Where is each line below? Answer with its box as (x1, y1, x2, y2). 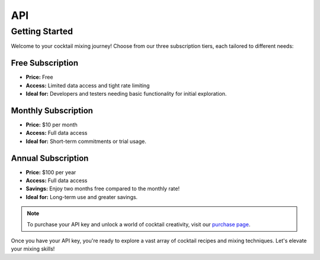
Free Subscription (11, 58, 79, 68)
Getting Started (11, 26, 73, 37)
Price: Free (25, 74, 53, 81)
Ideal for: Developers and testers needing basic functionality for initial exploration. (25, 90, 227, 97)
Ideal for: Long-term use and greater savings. (25, 193, 138, 200)
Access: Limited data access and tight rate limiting (25, 82, 150, 89)
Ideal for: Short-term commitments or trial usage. (25, 138, 146, 145)
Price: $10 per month (25, 121, 78, 128)
